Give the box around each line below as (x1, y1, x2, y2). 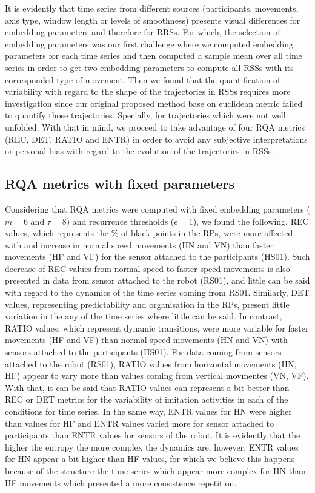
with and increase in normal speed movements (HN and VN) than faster (5, 238, 273, 251)
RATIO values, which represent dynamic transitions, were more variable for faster (5, 321, 309, 334)
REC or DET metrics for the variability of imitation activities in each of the (5, 393, 288, 406)
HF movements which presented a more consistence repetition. (5, 476, 237, 489)
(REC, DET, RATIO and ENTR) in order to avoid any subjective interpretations (5, 132, 308, 145)
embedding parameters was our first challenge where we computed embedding (5, 37, 293, 50)
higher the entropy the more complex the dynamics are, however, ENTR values (5, 440, 299, 453)
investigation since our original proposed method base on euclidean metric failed (5, 97, 303, 109)
